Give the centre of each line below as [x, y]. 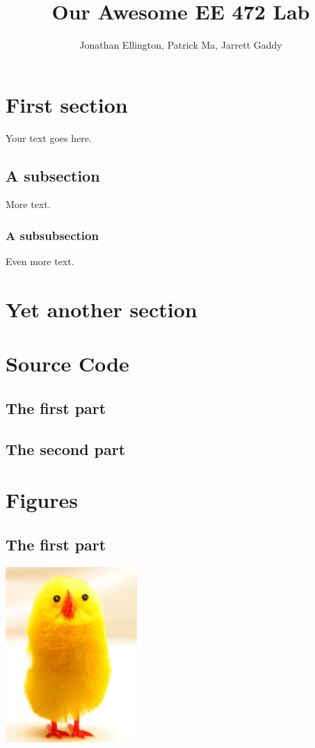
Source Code [67, 364]
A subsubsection [52, 235]
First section [67, 104]
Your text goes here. [49, 137]
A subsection [53, 175]
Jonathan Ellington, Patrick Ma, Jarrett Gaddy [181, 45]
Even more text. [40, 261]
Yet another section [102, 309]
